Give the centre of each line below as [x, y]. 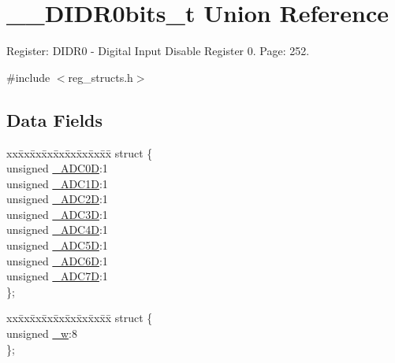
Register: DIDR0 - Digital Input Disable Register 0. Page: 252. [158, 51]
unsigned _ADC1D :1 [57, 183]
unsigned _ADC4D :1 [57, 230]
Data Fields [55, 119]
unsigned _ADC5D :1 [57, 245]
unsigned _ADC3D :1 [57, 214]
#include [28, 77]
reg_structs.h [101, 77]
